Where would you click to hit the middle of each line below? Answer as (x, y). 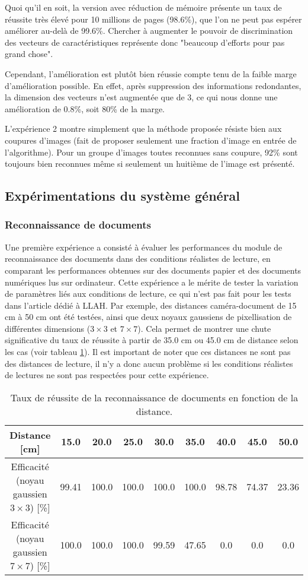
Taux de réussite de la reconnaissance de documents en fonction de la (154, 397)
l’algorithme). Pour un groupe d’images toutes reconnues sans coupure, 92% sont (151, 152)
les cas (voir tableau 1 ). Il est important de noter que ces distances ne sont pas (148, 352)
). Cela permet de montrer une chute (204, 328)
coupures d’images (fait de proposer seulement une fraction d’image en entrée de (151, 140)
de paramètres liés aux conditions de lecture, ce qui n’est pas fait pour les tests (148, 294)
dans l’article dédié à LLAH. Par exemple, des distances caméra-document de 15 (151, 305)
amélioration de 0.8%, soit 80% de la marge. (85, 108)
